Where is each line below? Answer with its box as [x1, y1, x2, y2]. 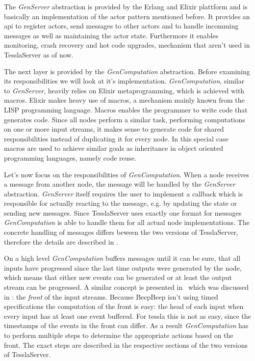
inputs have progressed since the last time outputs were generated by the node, [4, 262, 242, 273]
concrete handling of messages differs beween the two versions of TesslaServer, [4, 227, 238, 237]
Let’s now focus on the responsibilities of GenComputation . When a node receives [4, 169, 249, 179]
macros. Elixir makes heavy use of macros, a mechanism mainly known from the [4, 95, 245, 105]
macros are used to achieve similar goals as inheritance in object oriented [4, 143, 223, 153]
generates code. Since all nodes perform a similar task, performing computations [4, 114, 245, 124]
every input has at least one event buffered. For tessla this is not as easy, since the [4, 310, 251, 321]
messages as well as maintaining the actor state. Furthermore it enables [4, 30, 219, 40]
